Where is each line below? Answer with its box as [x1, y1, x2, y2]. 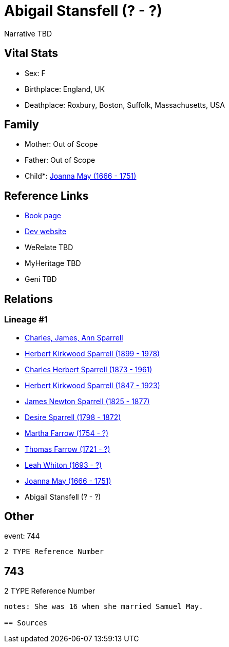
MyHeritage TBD [25, 259, 81, 268]
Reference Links [4, 189, 89, 202]
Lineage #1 [4, 314, 48, 325]
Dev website [25, 227, 67, 236]
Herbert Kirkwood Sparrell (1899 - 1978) [25, 349, 160, 358]
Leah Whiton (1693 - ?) [25, 460, 102, 469]
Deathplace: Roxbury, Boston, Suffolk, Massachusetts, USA [25, 100, 225, 109]
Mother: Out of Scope [25, 140, 98, 149]
